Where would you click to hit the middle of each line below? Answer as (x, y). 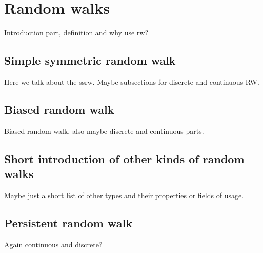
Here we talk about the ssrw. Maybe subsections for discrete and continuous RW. (132, 81)
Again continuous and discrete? (53, 244)
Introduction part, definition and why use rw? (76, 33)
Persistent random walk (68, 222)
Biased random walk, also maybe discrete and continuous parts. (104, 131)
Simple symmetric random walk (90, 60)
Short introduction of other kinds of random (124, 158)
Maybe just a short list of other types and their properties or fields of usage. (124, 195)
